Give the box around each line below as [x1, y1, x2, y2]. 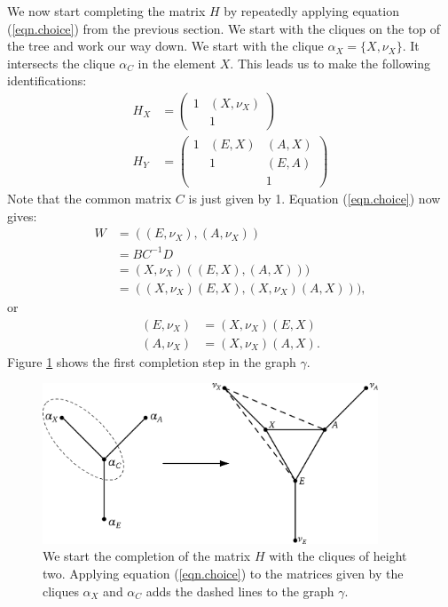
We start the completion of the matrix [43, 547, 251, 565]
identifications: [7, 71, 87, 90]
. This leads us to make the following [230, 53, 431, 72]
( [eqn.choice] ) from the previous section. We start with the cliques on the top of [7, 19, 441, 37]
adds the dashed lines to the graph [145, 581, 334, 600]
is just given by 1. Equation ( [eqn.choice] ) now [188, 189, 441, 208]
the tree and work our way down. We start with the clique [7, 36, 324, 55]
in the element [138, 53, 216, 72]
